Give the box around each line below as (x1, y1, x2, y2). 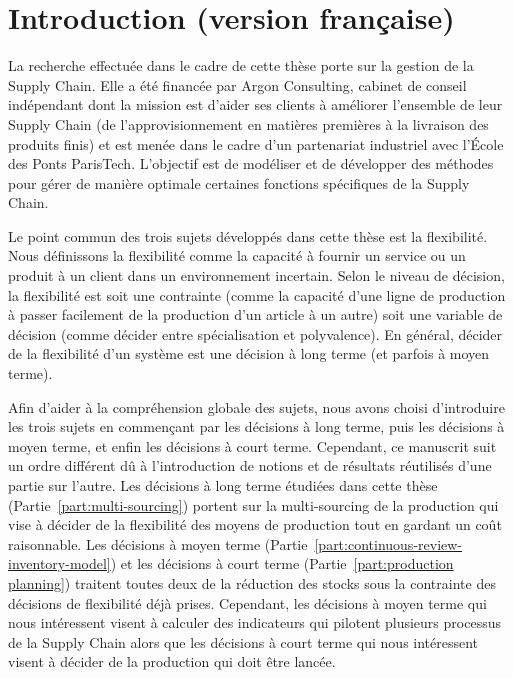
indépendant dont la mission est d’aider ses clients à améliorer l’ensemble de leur (8, 94, 503, 115)
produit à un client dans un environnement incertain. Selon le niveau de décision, (8, 265, 505, 286)
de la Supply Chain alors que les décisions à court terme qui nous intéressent (8, 631, 479, 652)
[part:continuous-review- (314, 533, 463, 554)
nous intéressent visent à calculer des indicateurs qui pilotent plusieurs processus (8, 612, 501, 633)
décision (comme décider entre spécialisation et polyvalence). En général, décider (8, 323, 503, 344)
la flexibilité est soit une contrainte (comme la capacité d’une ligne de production (8, 284, 506, 305)
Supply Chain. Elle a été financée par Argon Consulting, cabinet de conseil (8, 74, 467, 95)
